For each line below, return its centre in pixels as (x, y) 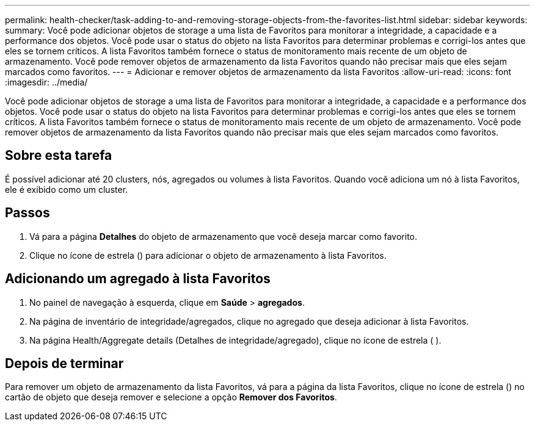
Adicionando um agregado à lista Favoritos (138, 279)
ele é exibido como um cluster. (67, 189)
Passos (27, 213)
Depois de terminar (64, 363)
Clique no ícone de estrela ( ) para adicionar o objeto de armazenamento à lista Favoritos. (208, 255)
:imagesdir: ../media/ (46, 82)
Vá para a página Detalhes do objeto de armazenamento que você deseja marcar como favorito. (224, 236)
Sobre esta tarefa (59, 156)
